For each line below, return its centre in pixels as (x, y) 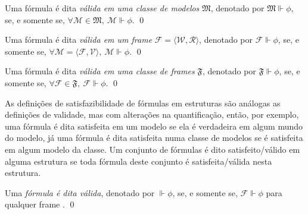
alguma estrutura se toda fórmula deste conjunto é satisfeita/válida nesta (139, 161)
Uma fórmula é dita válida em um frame (79, 40)
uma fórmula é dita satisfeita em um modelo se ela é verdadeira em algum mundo (154, 126)
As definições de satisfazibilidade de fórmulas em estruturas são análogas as (143, 103)
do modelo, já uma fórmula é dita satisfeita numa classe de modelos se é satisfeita (154, 138)
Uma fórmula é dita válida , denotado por (80, 192)
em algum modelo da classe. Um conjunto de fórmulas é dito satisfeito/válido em (153, 149)
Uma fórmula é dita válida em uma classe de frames (100, 71)
